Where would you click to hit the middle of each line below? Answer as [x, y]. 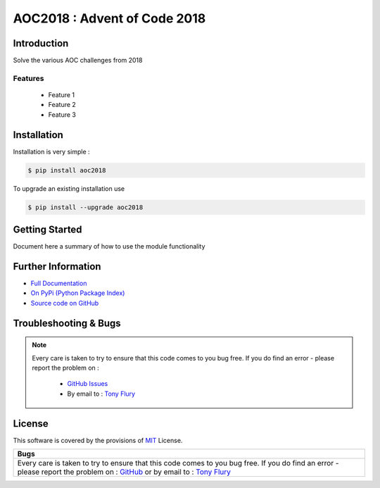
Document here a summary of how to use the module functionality [109, 246]
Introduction [41, 43]
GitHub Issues [88, 384]
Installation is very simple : [52, 151]
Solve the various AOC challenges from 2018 [78, 61]
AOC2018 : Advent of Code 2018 [109, 18]
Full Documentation [59, 283]
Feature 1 [62, 95]
